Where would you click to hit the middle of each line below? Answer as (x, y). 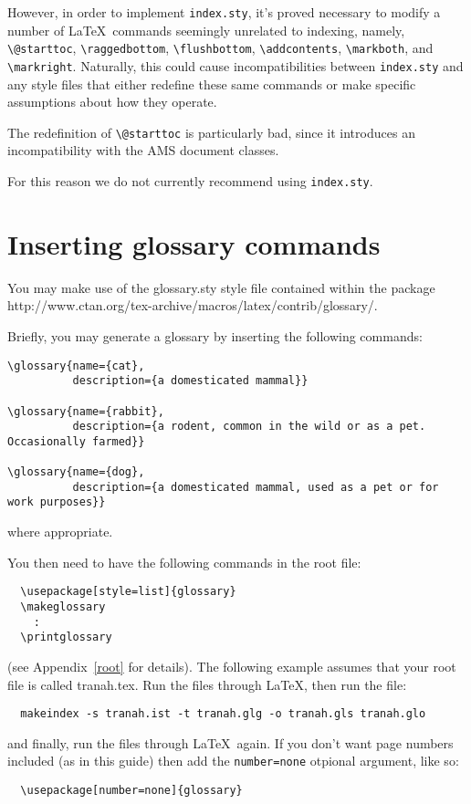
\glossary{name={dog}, (76, 472)
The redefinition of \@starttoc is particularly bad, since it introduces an (211, 132)
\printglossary (66, 637)
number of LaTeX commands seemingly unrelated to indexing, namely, (206, 30)
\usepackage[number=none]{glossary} (131, 791)
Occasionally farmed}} (76, 441)
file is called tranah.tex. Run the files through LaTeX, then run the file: (207, 684)
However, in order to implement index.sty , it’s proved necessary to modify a (224, 12)
